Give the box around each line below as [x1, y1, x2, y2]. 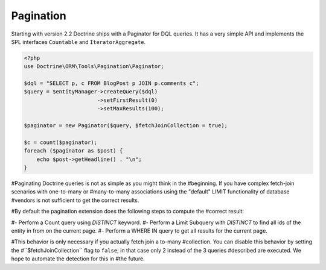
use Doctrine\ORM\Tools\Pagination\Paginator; [24, 63, 164, 70]
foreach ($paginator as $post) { [24, 148, 123, 154]
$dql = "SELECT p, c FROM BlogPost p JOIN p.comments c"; [24, 80, 199, 87]
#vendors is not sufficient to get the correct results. [11, 196, 139, 204]
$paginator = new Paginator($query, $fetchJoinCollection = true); [24, 122, 228, 129]
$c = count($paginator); [24, 139, 98, 146]
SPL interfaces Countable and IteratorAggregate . [11, 38, 146, 45]
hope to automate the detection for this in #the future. [11, 255, 145, 262]
